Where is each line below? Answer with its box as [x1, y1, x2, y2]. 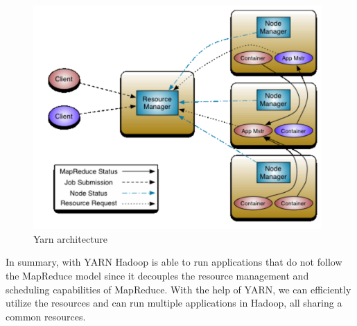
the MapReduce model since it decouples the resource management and [6, 268, 309, 282]
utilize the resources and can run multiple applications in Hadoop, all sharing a [6, 295, 342, 310]
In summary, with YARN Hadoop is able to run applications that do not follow [6, 255, 342, 269]
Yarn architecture [33, 231, 108, 246]
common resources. [6, 309, 86, 323]
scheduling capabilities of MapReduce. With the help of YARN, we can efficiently [6, 282, 351, 296]
